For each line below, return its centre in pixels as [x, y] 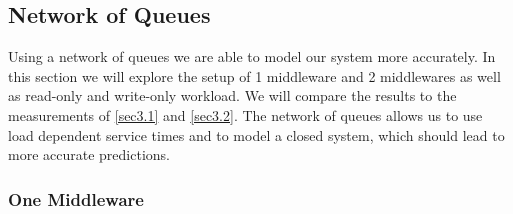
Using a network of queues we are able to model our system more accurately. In [252, 56]
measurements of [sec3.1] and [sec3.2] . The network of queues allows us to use [245, 114]
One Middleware [76, 198]
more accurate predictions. [89, 154]
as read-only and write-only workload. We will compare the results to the [232, 95]
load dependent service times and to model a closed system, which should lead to [256, 134]
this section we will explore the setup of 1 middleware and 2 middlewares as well [254, 75]
